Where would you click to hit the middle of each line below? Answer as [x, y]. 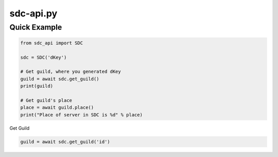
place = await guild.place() [57, 107]
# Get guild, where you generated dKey [71, 72]
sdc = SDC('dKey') [44, 57]
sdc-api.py [33, 13]
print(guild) [37, 86]
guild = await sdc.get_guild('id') [65, 142]
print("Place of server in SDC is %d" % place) [81, 115]
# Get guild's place [46, 100]
